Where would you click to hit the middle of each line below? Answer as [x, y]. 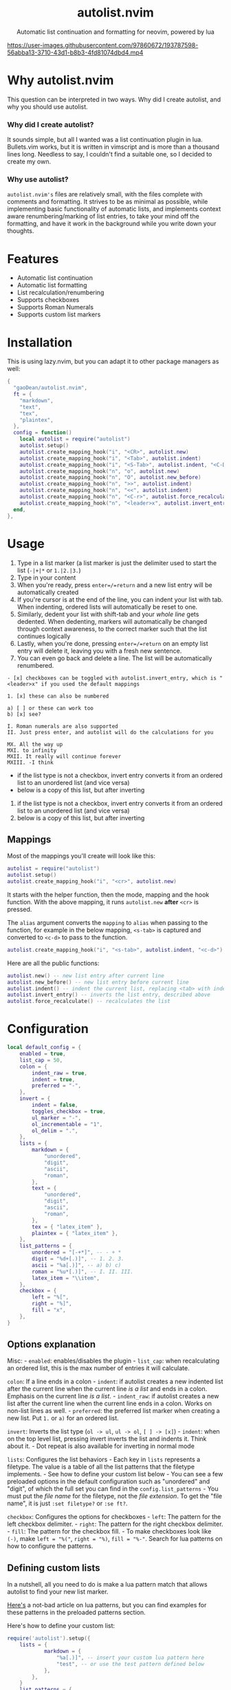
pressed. [20, 909]
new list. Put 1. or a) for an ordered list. [63, 1418]
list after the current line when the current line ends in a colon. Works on [109, 1403]
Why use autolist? [38, 179]
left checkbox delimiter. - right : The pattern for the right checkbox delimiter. [115, 1524]
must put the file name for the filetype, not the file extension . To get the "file [115, 1496]
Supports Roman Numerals [55, 307]
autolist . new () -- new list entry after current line [86, 976]
